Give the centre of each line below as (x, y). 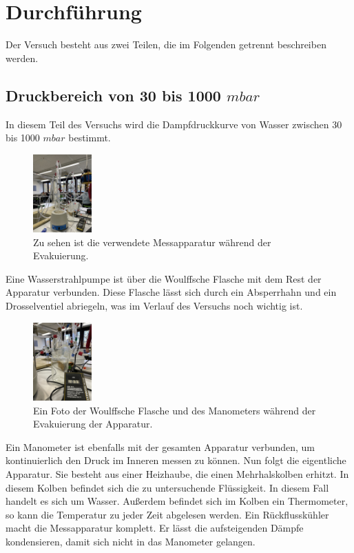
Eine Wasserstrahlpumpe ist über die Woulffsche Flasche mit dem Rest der (164, 278)
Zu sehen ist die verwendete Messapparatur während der (152, 242)
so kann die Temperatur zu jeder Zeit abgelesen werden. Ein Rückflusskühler (167, 514)
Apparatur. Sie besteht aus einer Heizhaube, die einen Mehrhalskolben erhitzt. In (177, 473)
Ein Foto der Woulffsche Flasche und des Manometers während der (175, 410)
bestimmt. (90, 138)
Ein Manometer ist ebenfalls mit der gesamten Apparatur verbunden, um (160, 446)
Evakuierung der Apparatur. (93, 424)
